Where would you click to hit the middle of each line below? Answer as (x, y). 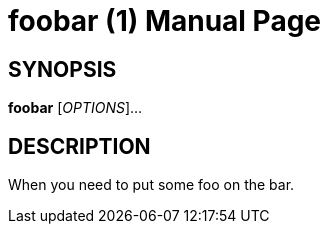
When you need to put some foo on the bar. (151, 185)
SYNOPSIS (62, 69)
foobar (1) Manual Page (165, 21)
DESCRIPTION (79, 146)
